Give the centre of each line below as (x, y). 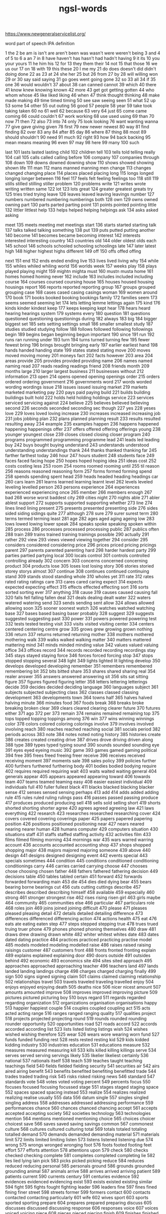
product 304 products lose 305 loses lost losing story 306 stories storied (80, 566)
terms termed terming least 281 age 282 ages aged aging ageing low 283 (80, 519)
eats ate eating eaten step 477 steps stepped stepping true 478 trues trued (82, 924)
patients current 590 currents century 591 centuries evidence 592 (72, 1176)
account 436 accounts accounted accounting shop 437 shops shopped (78, 845)
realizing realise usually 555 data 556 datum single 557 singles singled (77, 1098)
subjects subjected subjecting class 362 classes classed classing (72, 692)
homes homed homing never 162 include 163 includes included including (79, 277)
